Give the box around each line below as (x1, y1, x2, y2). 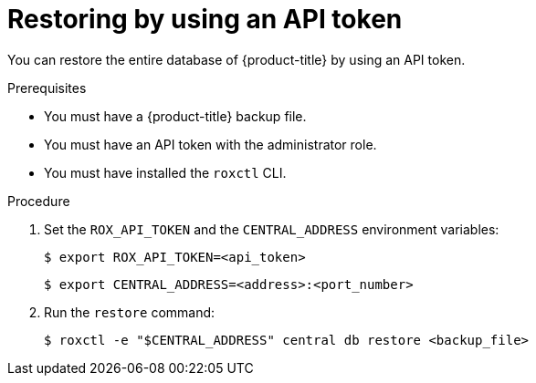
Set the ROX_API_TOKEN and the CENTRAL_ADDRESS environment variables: (44, 221, 499, 237)
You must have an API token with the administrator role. (44, 136, 377, 152)
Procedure (7, 192, 70, 209)
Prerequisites (7, 79, 87, 96)
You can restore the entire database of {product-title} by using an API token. (7, 51, 466, 67)
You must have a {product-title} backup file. (44, 108, 307, 124)
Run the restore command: (44, 304, 215, 320)
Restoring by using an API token (7, 4, 403, 35)
